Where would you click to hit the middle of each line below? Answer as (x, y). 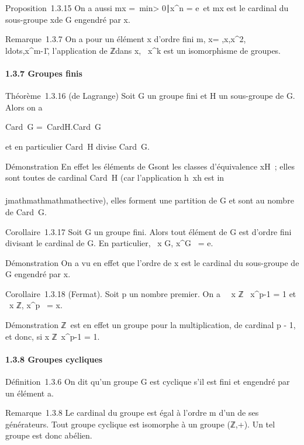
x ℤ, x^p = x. (36, 305)
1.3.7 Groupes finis (44, 73)
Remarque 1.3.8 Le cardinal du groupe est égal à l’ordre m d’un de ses (132, 413)
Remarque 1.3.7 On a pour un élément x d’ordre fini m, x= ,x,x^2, (126, 39)
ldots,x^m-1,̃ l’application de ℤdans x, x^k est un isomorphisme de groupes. (143, 50)
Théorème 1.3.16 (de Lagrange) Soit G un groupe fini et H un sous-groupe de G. (150, 96)
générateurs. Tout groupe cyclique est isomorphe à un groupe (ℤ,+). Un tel (140, 424)
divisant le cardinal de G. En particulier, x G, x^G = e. (109, 243)
